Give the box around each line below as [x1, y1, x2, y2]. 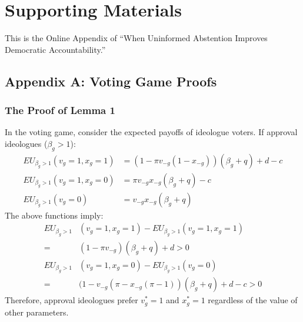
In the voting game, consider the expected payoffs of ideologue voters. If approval [5, 126, 298, 138]
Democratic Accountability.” [5, 43, 106, 55]
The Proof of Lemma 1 [5, 103, 115, 118]
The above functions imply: [5, 209, 104, 221]
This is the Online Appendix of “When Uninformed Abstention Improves [5, 32, 268, 44]
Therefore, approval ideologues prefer [5, 294, 138, 306]
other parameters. [5, 306, 69, 318]
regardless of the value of [208, 294, 298, 306]
